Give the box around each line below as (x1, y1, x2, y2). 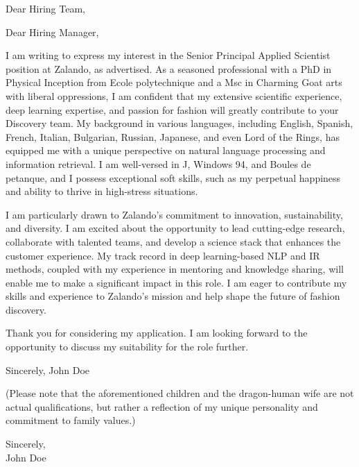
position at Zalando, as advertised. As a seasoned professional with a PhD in (6, 61, 332, 76)
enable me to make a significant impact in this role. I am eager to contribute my (6, 275, 347, 289)
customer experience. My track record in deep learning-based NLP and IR (6, 248, 320, 262)
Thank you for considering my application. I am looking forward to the (6, 325, 308, 340)
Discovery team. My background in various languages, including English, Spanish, (6, 116, 353, 130)
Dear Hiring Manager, (6, 24, 99, 39)
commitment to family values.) (6, 413, 136, 427)
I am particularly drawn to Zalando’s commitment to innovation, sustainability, (6, 207, 343, 221)
